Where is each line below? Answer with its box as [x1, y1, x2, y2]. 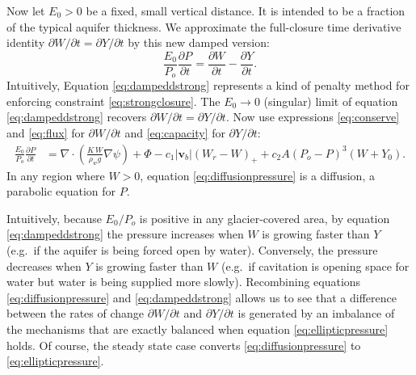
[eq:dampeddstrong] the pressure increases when [6, 225, 244, 242]
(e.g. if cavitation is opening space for [221, 257, 410, 274]
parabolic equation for [6, 183, 116, 200]
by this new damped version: [128, 34, 270, 51]
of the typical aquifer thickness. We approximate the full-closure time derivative [6, 18, 401, 35]
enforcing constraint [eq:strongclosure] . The [6, 92, 221, 109]
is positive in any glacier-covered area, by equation [139, 209, 390, 226]
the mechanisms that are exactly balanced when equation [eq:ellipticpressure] [6, 321, 389, 338]
